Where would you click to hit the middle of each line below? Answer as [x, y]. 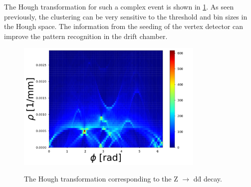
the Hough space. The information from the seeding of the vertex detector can [124, 26]
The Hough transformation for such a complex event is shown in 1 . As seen [119, 6]
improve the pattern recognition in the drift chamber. [86, 36]
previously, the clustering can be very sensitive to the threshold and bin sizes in [126, 16]
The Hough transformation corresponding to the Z [101, 179]
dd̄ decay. [208, 179]
